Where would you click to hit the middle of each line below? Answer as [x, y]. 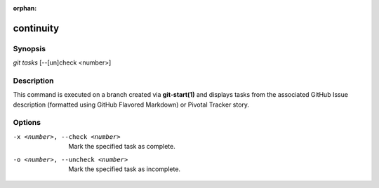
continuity [36, 28]
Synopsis [29, 48]
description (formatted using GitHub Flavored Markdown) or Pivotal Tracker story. [131, 105]
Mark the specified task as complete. [122, 147]
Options [27, 123]
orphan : [25, 8]
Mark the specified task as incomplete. [125, 169]
